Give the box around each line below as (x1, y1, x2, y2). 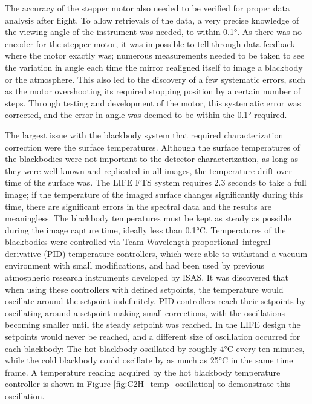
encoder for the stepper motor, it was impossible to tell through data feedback (5, 37, 295, 50)
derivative (5, 247, 41, 259)
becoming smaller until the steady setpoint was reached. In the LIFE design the (5, 318, 301, 331)
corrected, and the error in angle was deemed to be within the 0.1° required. (5, 108, 287, 121)
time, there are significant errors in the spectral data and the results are (5, 200, 271, 212)
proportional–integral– (192, 235, 275, 248)
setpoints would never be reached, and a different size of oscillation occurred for (5, 330, 301, 343)
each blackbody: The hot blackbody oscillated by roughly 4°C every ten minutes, (5, 342, 305, 354)
